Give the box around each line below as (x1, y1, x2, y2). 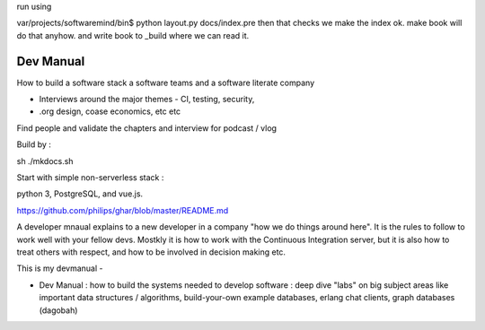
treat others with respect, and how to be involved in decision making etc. (16, 247, 287, 257)
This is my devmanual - (16, 263, 103, 274)
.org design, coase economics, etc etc (39, 106, 181, 117)
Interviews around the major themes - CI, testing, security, (39, 94, 255, 105)
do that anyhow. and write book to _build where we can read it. (16, 30, 250, 40)
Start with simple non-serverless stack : (16, 172, 164, 183)
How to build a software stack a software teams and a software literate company (16, 77, 315, 88)
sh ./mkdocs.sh (16, 155, 74, 166)
